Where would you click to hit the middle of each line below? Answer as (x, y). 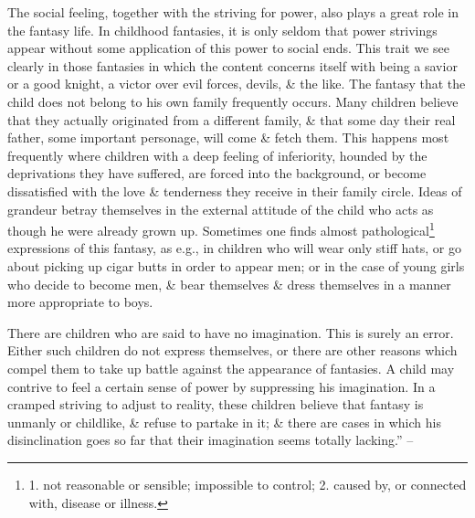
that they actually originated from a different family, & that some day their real (232, 119)
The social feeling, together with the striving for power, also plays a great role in (233, 12)
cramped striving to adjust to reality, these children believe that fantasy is (216, 404)
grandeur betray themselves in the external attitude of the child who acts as (221, 209)
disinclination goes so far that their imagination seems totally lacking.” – (211, 440)
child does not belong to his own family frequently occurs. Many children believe (233, 101)
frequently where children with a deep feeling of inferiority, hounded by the (217, 155)
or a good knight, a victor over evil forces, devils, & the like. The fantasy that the (237, 84)
